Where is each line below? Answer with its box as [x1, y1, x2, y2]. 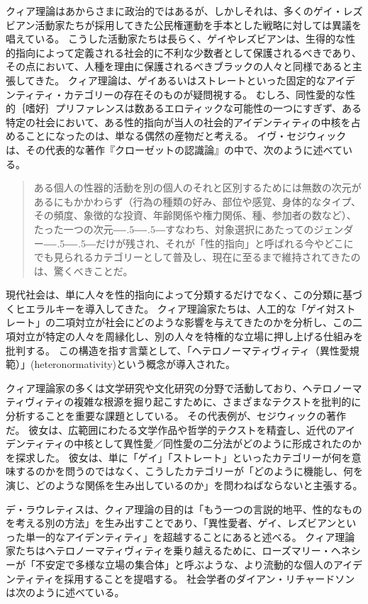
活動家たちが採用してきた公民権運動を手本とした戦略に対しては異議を [35, 17, 362, 32]
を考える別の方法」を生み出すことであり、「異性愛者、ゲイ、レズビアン [6, 515, 337, 530]
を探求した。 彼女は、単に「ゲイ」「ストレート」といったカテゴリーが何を [6, 449, 352, 464]
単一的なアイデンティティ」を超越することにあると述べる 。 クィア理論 [25, 529, 355, 544]
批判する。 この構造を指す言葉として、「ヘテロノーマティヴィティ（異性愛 [6, 342, 350, 357]
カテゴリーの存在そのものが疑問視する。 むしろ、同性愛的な [64, 86, 345, 101]
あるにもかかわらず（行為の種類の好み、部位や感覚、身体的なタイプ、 [33, 194, 362, 208]
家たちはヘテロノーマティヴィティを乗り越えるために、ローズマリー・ [6, 543, 331, 558]
